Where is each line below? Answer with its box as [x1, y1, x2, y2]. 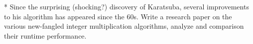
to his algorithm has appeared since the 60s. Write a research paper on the [4, 11, 232, 21]
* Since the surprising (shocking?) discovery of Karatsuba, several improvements [4, 1, 249, 11]
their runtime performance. [4, 30, 87, 41]
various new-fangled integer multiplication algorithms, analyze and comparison [4, 21, 244, 31]
